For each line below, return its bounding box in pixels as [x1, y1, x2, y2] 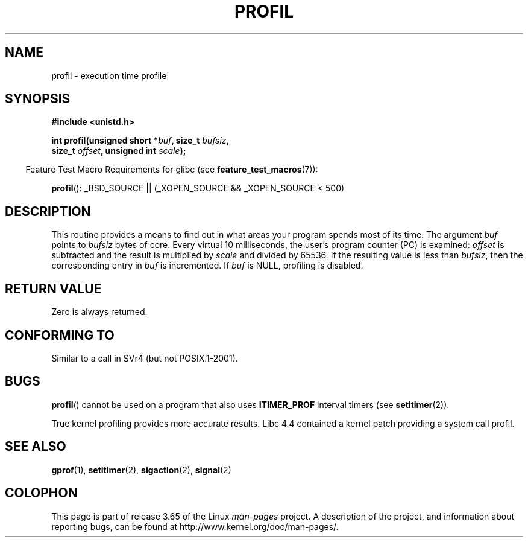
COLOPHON [5, 485, 78, 501]
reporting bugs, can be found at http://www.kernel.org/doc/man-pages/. [51, 521, 339, 532]
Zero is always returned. [51, 307, 148, 317]
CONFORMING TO [5, 327, 115, 343]
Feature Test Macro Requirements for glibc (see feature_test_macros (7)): [25, 164, 318, 175]
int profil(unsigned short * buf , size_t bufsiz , [51, 135, 230, 146]
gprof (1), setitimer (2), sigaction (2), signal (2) [51, 464, 231, 475]
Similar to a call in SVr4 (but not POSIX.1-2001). [51, 352, 238, 363]
